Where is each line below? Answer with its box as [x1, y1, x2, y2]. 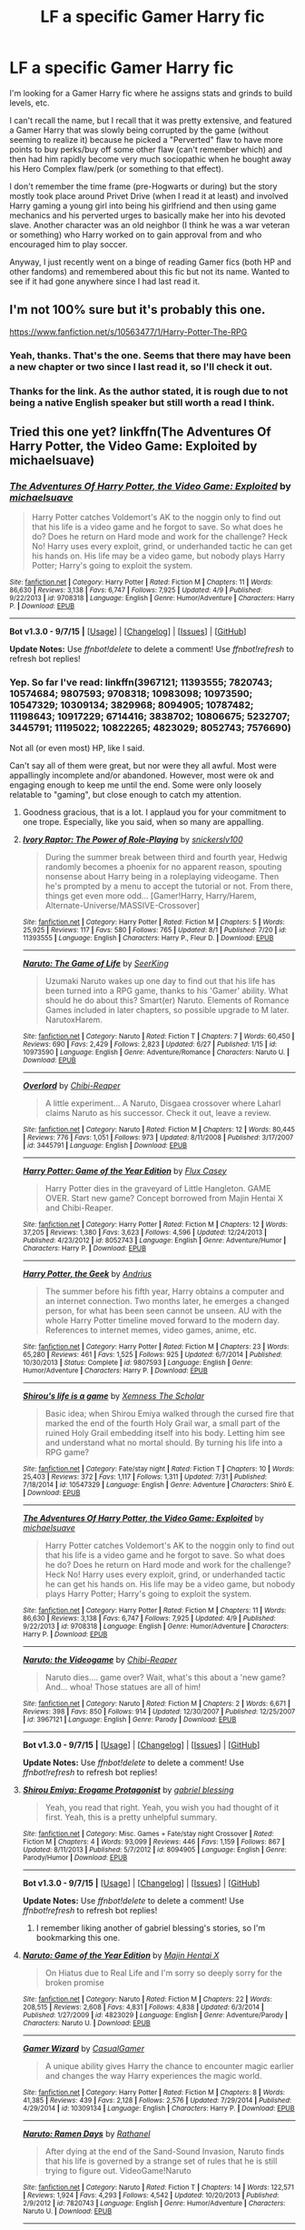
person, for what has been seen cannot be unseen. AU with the [44, 1305, 282, 1316]
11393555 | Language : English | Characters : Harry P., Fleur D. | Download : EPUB [22, 933, 274, 942]
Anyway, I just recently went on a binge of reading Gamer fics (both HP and [9, 256, 292, 267]
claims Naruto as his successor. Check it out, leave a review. [44, 1107, 271, 1118]
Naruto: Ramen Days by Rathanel [22, 2128, 151, 2139]
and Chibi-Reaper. [44, 1202, 113, 1213]
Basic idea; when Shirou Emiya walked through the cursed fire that [44, 1408, 295, 1419]
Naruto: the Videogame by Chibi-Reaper [22, 1653, 178, 1665]
